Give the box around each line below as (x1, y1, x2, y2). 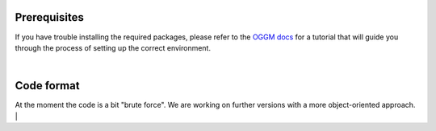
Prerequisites (15, 10, 84, 24)
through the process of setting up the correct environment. (15, 43, 212, 52)
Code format (15, 79, 80, 92)
